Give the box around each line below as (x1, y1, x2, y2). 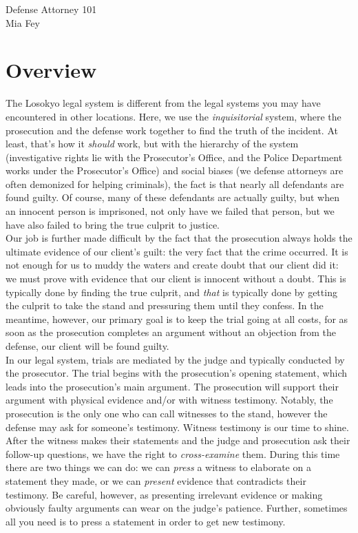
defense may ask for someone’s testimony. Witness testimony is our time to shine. (6, 419, 349, 434)
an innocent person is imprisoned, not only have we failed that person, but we (6, 204, 335, 218)
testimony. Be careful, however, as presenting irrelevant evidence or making (6, 487, 323, 501)
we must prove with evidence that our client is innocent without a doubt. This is (6, 271, 346, 286)
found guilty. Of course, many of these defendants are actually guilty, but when (6, 190, 339, 205)
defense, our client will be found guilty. (6, 339, 169, 353)
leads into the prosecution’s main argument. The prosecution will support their (6, 379, 339, 393)
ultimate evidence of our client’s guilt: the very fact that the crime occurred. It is (6, 244, 348, 258)
